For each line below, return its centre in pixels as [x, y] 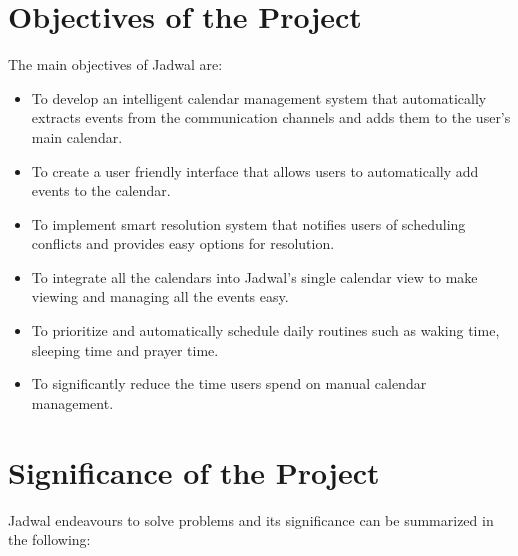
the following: [49, 539]
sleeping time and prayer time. [125, 349]
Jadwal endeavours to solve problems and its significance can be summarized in [251, 519]
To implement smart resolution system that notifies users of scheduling [248, 223]
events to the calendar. [101, 190]
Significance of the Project [194, 471]
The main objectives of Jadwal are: [115, 64]
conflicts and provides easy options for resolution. [183, 243]
